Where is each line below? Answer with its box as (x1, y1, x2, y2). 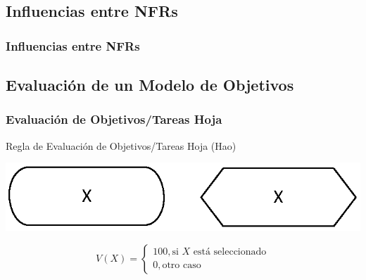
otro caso (162, 260, 201, 271)
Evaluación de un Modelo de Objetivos (6, 74, 294, 96)
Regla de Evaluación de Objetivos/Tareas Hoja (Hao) (6, 138, 236, 153)
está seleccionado (193, 247, 267, 257)
